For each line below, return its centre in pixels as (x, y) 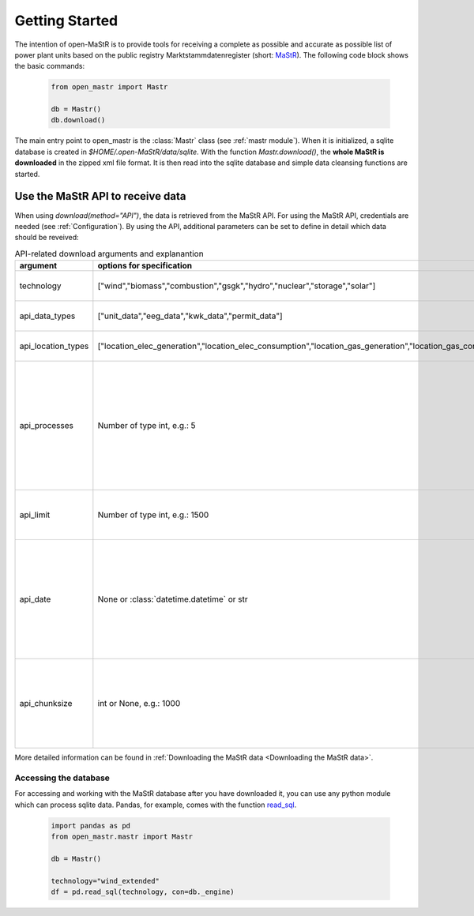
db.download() (78, 120)
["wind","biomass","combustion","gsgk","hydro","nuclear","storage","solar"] (237, 286)
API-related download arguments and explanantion (109, 253)
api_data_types (47, 316)
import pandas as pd (90, 826)
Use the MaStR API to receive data (100, 196)
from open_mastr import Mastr (109, 87)
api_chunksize (46, 704)
